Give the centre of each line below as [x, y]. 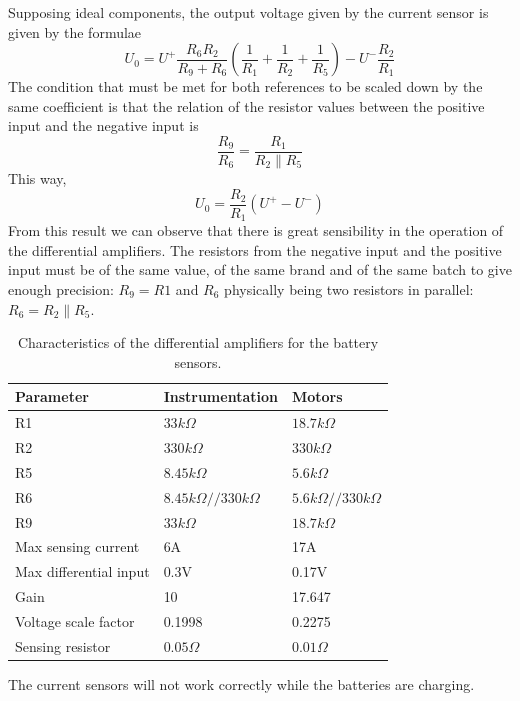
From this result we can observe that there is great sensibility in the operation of [256, 230]
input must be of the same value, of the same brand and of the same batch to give [260, 269]
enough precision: [61, 288]
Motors [317, 396]
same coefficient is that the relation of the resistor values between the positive [246, 105]
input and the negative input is [103, 125]
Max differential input [82, 571]
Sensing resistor [63, 645]
